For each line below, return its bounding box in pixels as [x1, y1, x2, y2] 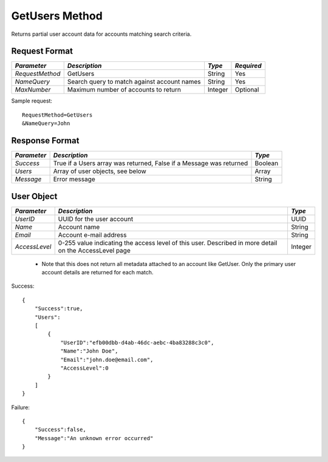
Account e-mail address [58, 231, 127, 239]
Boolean [255, 159, 279, 168]
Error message [53, 175, 95, 183]
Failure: [11, 404, 30, 411]
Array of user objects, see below [53, 167, 147, 175]
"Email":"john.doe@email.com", [60, 356, 154, 363]
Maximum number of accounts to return [67, 86, 182, 94]
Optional [234, 86, 259, 94]
